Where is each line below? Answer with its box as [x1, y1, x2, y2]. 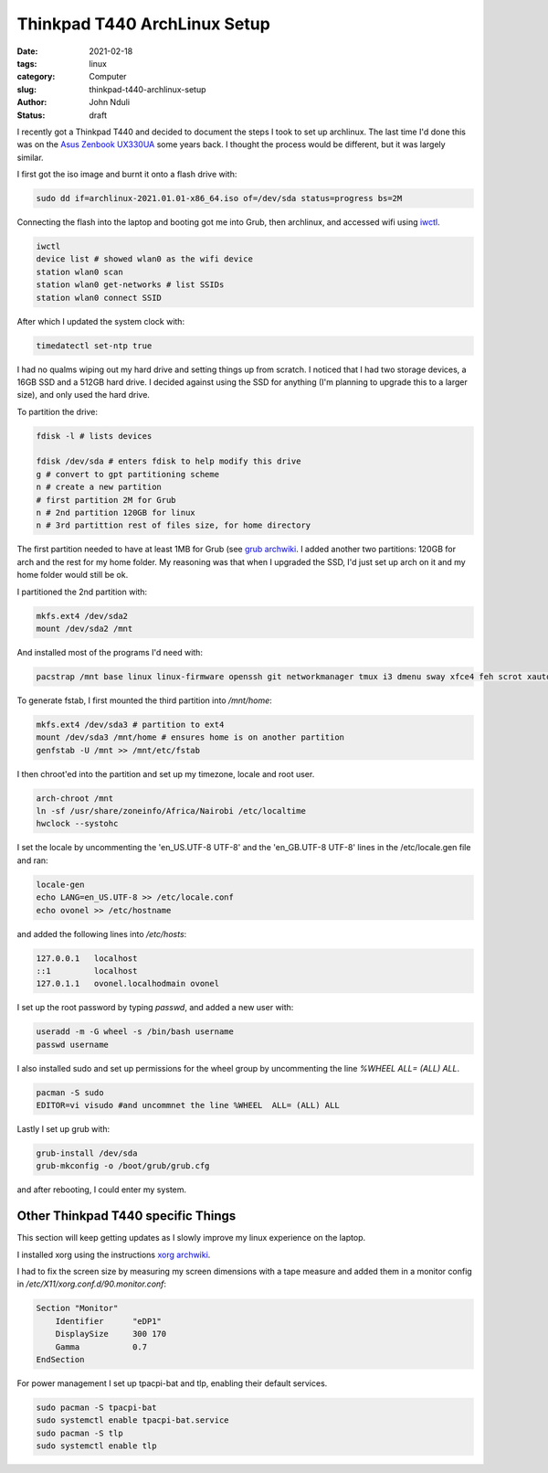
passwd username [36, 1039, 110, 1050]
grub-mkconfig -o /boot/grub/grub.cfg [36, 1161, 210, 1171]
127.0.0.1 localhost [36, 953, 138, 964]
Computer [89, 71, 127, 82]
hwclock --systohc [36, 818, 119, 829]
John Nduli [89, 97, 131, 108]
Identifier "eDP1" [55, 1316, 162, 1326]
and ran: [16, 855, 49, 866]
